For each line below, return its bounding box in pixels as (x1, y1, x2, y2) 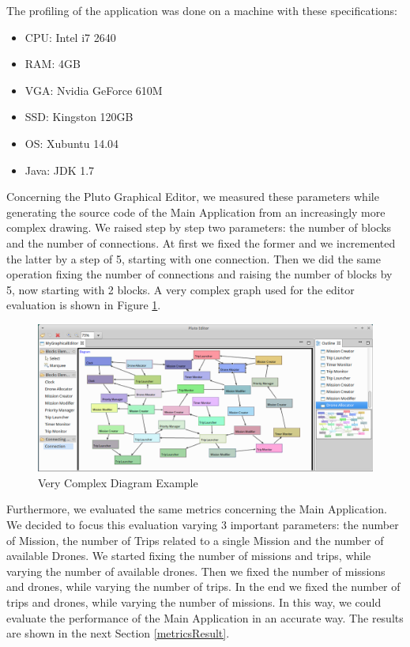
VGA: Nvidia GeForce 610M (24, 81, 163, 98)
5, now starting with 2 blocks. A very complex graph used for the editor (6, 281, 355, 297)
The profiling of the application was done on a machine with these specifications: (6, 2, 398, 18)
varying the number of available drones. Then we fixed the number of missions (6, 562, 386, 579)
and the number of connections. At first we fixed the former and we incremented (6, 234, 396, 251)
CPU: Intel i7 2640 (24, 28, 116, 45)
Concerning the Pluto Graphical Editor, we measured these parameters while (6, 188, 379, 205)
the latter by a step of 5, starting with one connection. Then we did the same (6, 250, 381, 267)
